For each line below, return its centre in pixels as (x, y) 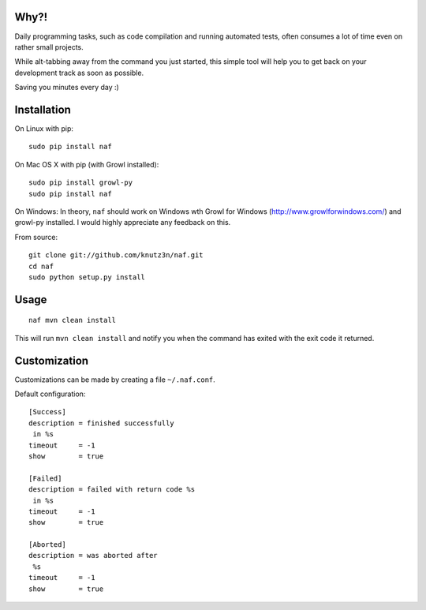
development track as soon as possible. (79, 73)
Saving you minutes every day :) (67, 88)
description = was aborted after (93, 556)
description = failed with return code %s (112, 490)
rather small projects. (49, 47)
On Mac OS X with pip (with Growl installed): (87, 164)
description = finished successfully (102, 423)
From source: (36, 237)
